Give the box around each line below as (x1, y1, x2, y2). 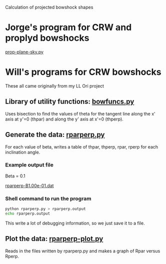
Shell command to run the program (5, 195, 91, 202)
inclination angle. (5, 149, 40, 155)
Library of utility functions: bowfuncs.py (5, 97, 134, 106)
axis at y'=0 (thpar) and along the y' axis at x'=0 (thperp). (5, 116, 123, 122)
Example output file (5, 161, 54, 168)
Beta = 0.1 (5, 172, 25, 179)
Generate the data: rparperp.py (5, 130, 105, 139)
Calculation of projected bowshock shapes (5, 4, 93, 10)
